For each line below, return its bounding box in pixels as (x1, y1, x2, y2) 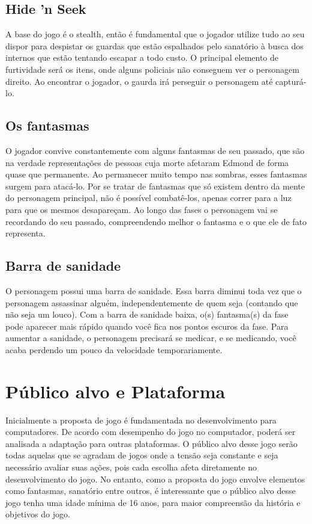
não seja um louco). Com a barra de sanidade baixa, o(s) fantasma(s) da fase (5, 308, 289, 321)
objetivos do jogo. (5, 508, 70, 520)
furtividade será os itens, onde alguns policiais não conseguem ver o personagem (5, 63, 299, 75)
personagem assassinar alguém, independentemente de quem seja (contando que (5, 296, 298, 309)
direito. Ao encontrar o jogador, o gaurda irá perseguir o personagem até (5, 75, 273, 87)
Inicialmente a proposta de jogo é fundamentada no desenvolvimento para (5, 413, 277, 426)
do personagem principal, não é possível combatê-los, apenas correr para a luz (5, 191, 292, 204)
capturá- (275, 75, 307, 87)
